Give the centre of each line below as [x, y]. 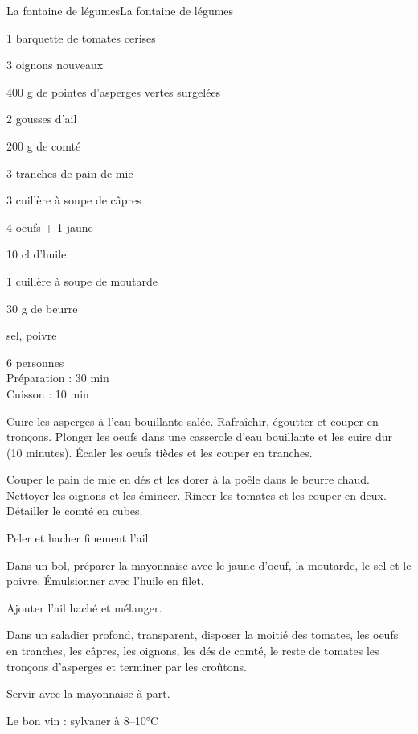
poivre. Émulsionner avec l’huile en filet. [105, 581]
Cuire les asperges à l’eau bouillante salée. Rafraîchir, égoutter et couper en [193, 421]
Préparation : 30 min [58, 378]
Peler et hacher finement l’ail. [79, 538]
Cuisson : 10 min [48, 393]
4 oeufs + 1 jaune [50, 227]
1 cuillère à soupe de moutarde [82, 280]
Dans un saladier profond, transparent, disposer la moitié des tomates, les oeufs [203, 635]
